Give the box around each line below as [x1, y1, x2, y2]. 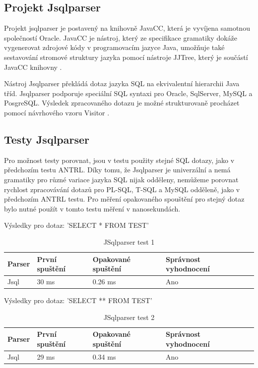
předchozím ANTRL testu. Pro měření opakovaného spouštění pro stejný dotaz [4, 194, 245, 204]
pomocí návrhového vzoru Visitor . [4, 107, 110, 117]
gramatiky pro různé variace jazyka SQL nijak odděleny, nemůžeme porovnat [4, 174, 239, 184]
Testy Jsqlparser [4, 131, 90, 147]
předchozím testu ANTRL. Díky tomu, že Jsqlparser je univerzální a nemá [4, 164, 231, 175]
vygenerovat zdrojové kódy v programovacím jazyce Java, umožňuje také [4, 42, 225, 53]
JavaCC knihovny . [4, 61, 62, 72]
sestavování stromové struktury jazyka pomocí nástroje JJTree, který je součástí [4, 52, 248, 62]
